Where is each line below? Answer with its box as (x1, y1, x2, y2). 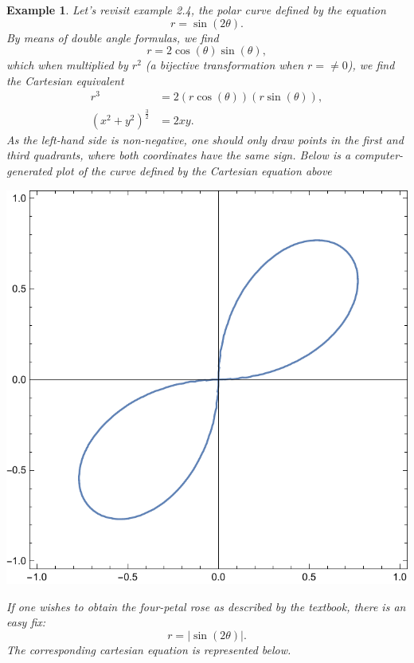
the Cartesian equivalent (6, 72, 124, 88)
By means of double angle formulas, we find (6, 29, 219, 45)
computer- (354, 147, 404, 163)
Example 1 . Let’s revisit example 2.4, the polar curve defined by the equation (6, 2, 386, 18)
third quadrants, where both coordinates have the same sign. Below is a (6, 147, 351, 163)
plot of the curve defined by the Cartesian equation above (56, 163, 332, 179)
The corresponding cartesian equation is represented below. (6, 641, 291, 658)
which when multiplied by (6, 57, 128, 73)
